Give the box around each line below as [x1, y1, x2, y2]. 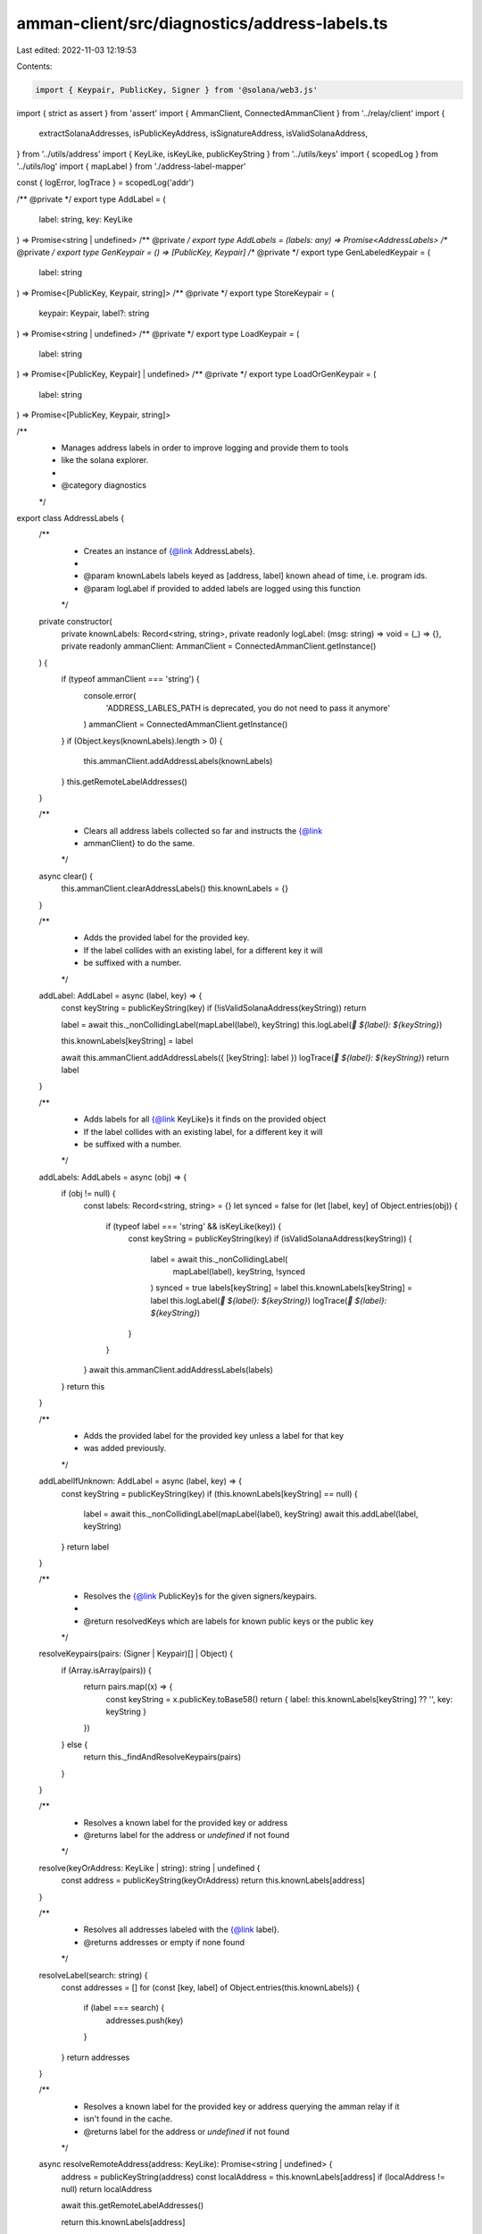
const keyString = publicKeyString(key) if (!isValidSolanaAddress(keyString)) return [61, 1003, 367, 1013]
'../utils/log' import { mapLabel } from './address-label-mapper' [16, 161, 246, 172]
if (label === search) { [83, 2003, 165, 2013]
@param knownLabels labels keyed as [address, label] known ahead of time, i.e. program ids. [83, 570, 428, 581]
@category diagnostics [61, 480, 147, 491]
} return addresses [61, 2052, 130, 2062]
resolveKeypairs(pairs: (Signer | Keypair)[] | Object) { [38, 1649, 234, 1659]
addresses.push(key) [105, 2015, 184, 2026]
